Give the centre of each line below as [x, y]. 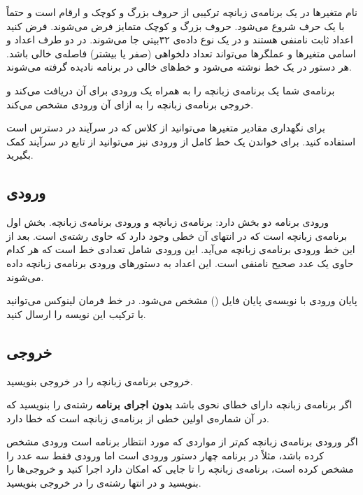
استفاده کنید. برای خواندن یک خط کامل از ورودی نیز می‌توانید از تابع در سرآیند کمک [181, 141]
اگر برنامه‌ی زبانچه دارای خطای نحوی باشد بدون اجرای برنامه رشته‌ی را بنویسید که [179, 404]
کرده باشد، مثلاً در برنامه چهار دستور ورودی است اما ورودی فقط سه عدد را [165, 455]
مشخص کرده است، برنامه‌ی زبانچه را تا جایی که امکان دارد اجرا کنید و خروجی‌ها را [180, 469]
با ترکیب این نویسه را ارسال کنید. [76, 314]
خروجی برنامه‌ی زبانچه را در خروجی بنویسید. [100, 381]
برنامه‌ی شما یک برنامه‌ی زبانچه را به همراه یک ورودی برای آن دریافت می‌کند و [171, 90]
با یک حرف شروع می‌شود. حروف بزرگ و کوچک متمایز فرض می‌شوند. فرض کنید [176, 26]
